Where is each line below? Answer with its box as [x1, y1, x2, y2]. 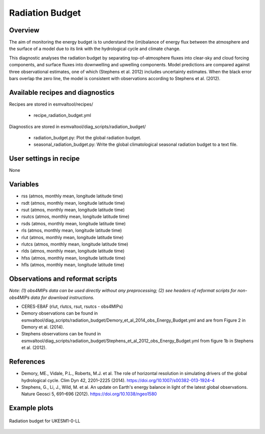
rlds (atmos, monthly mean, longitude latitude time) [21, 248, 125, 254]
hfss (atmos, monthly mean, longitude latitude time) [21, 255, 126, 261]
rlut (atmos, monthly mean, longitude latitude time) [21, 234, 124, 240]
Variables [9, 180, 39, 189]
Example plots [9, 404, 53, 412]
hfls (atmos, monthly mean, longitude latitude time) [21, 262, 125, 268]
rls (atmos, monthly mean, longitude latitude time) [21, 227, 122, 233]
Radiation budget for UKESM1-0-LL [9, 418, 80, 424]
